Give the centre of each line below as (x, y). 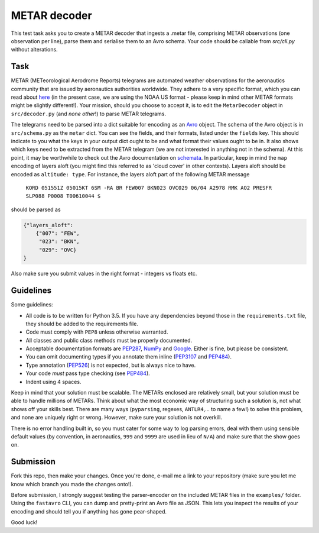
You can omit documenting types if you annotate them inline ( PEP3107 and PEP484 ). (128, 357)
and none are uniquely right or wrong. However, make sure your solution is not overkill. (117, 418)
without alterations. (35, 50)
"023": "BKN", (59, 242)
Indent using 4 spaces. (53, 382)
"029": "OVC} (58, 250)
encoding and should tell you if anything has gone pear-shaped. (89, 511)
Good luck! (24, 522)
